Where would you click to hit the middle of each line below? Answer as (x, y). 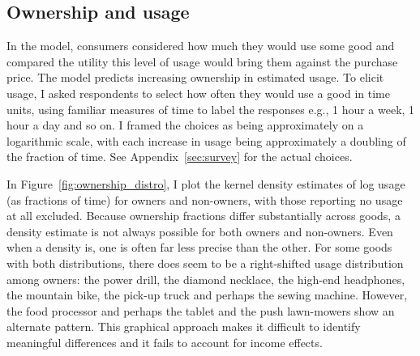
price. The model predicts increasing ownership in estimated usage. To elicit (195, 77)
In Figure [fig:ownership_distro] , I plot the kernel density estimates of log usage (206, 183)
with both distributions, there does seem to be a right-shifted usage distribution (205, 263)
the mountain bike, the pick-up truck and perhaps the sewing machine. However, (207, 295)
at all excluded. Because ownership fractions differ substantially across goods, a (204, 216)
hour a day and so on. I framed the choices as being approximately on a (185, 125)
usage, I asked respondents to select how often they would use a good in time (198, 93)
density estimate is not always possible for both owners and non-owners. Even (200, 231)
